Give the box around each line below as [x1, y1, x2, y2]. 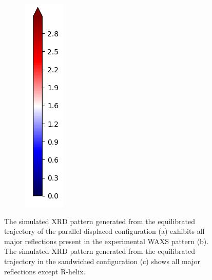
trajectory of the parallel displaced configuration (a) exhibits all [4, 226, 205, 236]
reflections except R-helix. [4, 266, 86, 276]
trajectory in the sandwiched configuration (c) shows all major [4, 255, 200, 266]
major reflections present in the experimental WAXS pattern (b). [4, 235, 209, 246]
